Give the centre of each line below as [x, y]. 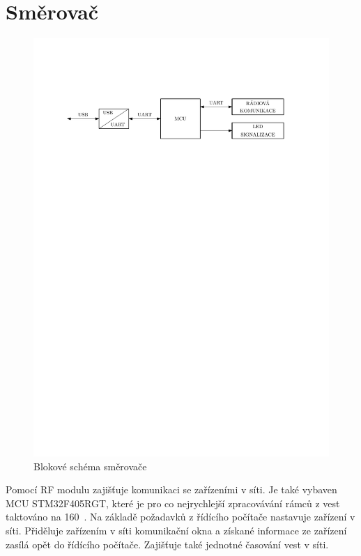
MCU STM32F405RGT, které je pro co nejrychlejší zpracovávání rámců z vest [173, 503]
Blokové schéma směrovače [90, 466]
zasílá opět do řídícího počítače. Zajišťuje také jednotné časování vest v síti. [167, 544]
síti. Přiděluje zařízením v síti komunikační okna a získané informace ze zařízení [176, 531]
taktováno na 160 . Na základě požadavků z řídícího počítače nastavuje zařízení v [180, 517]
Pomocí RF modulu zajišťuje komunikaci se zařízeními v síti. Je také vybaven [171, 489]
